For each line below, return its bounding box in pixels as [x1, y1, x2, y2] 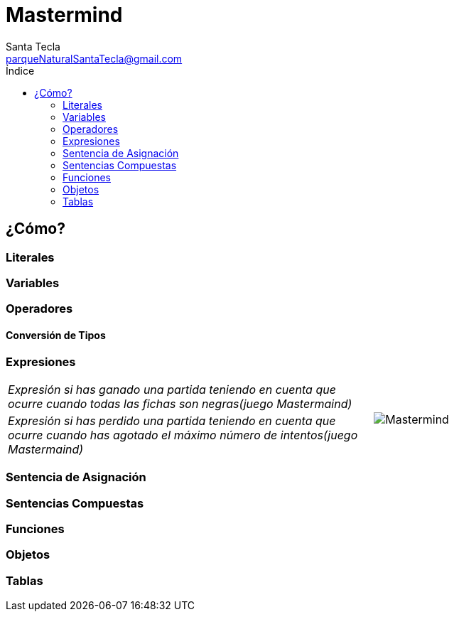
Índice [6, 64, 35, 77]
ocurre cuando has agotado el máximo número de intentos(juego [8, 427, 358, 442]
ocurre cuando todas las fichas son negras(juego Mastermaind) [8, 396, 352, 411]
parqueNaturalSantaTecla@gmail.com [6, 52, 183, 65]
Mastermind [6, 3, 123, 27]
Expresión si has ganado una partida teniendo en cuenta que [8, 382, 336, 397]
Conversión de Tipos [6, 328, 106, 341]
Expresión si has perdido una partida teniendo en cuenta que [8, 413, 336, 428]
